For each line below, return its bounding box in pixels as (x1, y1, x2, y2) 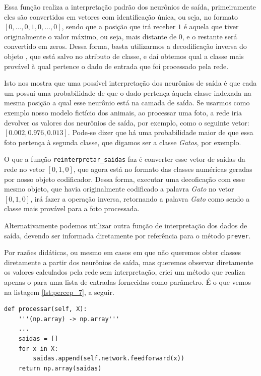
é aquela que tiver (183, 21, 239, 32)
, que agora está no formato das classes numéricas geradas (73, 163, 252, 174)
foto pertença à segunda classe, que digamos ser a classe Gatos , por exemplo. (4, 137, 241, 147)
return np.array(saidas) (18, 364, 102, 372)
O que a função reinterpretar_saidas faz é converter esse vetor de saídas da (4, 154, 245, 164)
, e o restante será (182, 31, 237, 41)
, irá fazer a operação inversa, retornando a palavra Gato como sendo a (30, 193, 250, 204)
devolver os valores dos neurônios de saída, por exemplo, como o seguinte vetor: (4, 117, 249, 128)
